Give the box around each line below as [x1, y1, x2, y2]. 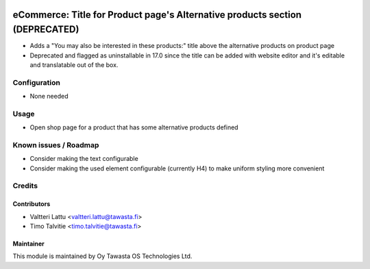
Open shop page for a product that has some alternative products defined [29, 123, 239, 131]
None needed [29, 92, 69, 101]
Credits [12, 181, 38, 191]
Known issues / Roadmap [12, 140, 99, 150]
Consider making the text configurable [29, 155, 138, 163]
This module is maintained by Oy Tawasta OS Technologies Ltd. [12, 252, 193, 260]
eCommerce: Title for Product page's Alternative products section [12, 9, 301, 21]
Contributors [12, 200, 51, 208]
